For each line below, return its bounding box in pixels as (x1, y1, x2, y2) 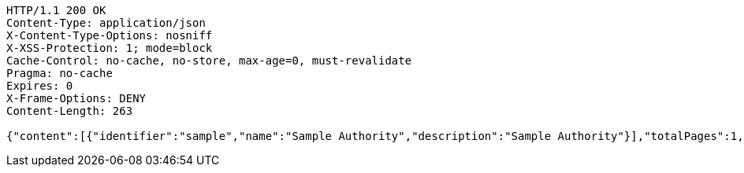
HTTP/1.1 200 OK (6, 4, 106, 17)
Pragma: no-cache (6, 67, 113, 79)
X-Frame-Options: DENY (6, 92, 147, 105)
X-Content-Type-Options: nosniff (6, 29, 213, 42)
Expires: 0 (6, 79, 73, 92)
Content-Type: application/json (6, 17, 206, 29)
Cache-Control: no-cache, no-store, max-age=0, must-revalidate (6, 54, 412, 67)
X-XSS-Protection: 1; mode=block (6, 42, 213, 54)
